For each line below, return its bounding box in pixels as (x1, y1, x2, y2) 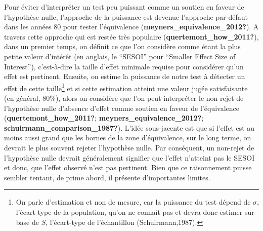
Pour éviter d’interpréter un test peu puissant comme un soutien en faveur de (4, 2, 244, 12)
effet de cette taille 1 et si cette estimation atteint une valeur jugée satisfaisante (4, 81, 248, 93)
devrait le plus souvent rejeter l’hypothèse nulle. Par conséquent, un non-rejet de (4, 142, 254, 152)
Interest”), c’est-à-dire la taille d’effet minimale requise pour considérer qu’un (4, 61, 244, 71)
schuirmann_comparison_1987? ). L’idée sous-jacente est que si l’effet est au (4, 122, 255, 133)
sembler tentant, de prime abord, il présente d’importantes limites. (4, 172, 210, 182)
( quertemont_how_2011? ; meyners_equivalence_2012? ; (4, 112, 204, 123)
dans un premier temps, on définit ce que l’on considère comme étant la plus (4, 41, 241, 52)
